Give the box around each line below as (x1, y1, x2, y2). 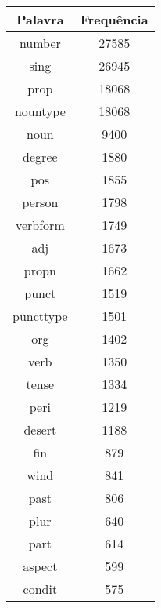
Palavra (16, 10, 64, 28)
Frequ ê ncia (80, 10, 148, 28)
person (22, 193, 59, 211)
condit (23, 580, 58, 598)
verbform (15, 216, 65, 234)
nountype (14, 102, 66, 120)
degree (23, 147, 58, 166)
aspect (23, 557, 58, 575)
